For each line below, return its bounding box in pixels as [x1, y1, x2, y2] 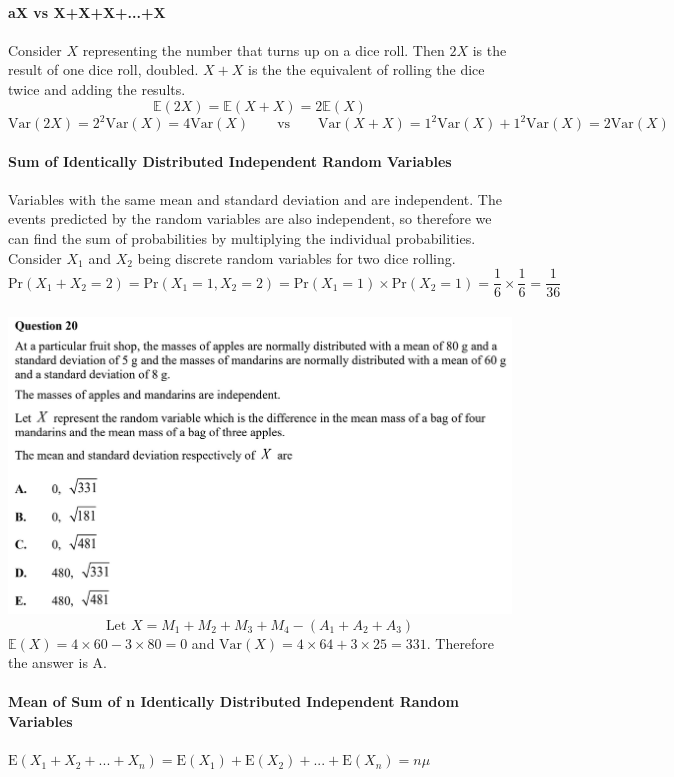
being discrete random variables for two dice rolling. [137, 247, 456, 268]
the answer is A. [8, 652, 107, 673]
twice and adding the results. [8, 78, 186, 99]
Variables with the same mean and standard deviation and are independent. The [8, 188, 502, 209]
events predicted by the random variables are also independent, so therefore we [8, 208, 492, 229]
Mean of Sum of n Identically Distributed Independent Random [8, 691, 460, 712]
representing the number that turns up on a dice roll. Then [82, 39, 445, 60]
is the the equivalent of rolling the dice [247, 59, 485, 80]
